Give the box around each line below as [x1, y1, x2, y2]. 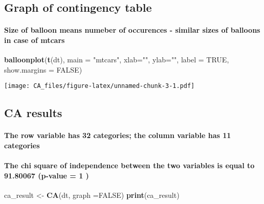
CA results [4, 105, 62, 121]
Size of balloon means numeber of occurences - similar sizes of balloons [4, 25, 260, 35]
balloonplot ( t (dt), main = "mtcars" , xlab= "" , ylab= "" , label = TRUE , [4, 54, 229, 65]
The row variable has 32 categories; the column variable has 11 [4, 130, 231, 141]
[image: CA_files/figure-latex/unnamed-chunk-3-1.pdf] [4, 82, 195, 90]
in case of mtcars [4, 34, 65, 45]
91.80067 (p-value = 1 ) [4, 170, 89, 180]
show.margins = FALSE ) [4, 64, 82, 75]
